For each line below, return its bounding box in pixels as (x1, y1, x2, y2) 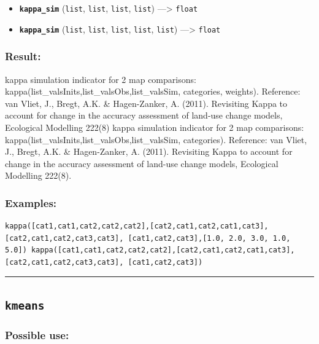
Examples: (5, 195, 57, 210)
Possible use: (5, 327, 69, 342)
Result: (5, 49, 41, 64)
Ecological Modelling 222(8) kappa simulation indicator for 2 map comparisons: (5, 120, 304, 133)
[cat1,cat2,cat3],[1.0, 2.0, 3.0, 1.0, (128, 233, 291, 243)
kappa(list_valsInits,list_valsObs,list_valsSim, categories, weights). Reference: (5, 85, 301, 98)
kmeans (5, 299, 45, 312)
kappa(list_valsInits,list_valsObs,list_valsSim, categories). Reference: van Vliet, (5, 133, 307, 146)
